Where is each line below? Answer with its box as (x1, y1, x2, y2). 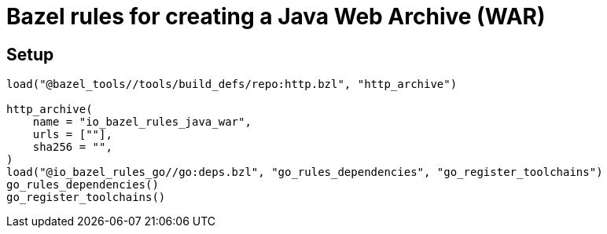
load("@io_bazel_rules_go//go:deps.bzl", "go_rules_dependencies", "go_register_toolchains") (6, 166, 603, 179)
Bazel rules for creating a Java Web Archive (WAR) (6, 3, 546, 30)
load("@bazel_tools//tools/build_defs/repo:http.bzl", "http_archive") (6, 78, 458, 91)
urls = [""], (32, 128, 112, 141)
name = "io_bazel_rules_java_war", (32, 115, 252, 129)
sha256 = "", (32, 141, 112, 154)
